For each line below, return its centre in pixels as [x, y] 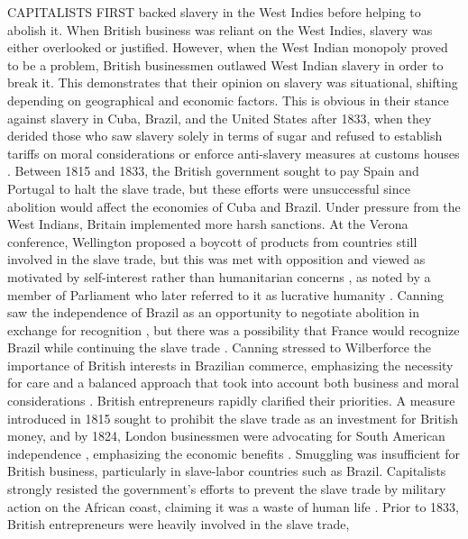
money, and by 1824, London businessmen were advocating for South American [226, 436]
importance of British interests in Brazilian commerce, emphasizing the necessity [230, 365]
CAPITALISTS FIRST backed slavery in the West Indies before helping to [214, 12]
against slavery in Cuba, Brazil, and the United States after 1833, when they [220, 118]
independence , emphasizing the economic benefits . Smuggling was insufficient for [234, 453]
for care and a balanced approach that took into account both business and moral [233, 383]
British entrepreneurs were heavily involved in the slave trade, [179, 524]
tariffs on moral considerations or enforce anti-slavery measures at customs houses [234, 153]
